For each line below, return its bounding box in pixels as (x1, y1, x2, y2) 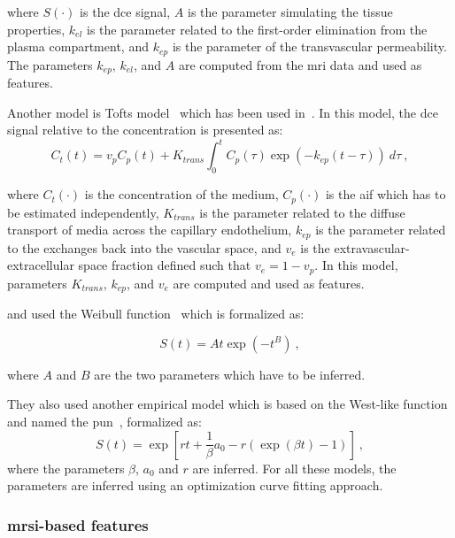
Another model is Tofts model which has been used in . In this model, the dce (7, 103, 438, 121)
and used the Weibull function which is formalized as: (7, 304, 305, 323)
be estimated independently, (7, 203, 159, 221)
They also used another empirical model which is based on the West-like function (7, 395, 448, 413)
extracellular (7, 256, 74, 274)
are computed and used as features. (173, 273, 365, 292)
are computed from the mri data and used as (178, 55, 422, 73)
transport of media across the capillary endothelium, (7, 220, 292, 239)
